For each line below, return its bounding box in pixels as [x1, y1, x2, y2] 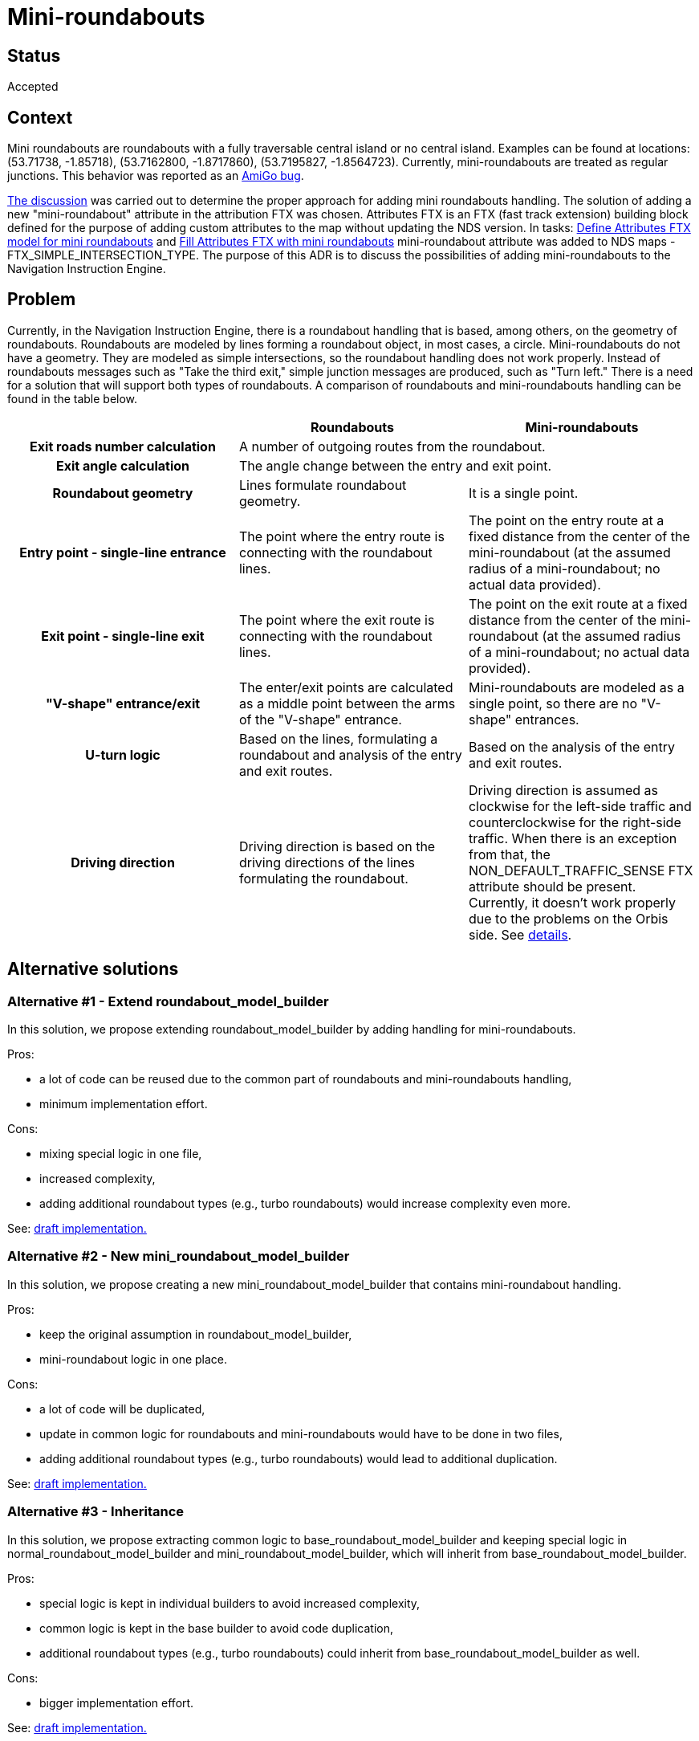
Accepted [7, 80, 59, 94]
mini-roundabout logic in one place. [39, 1352, 228, 1366]
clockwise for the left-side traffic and [468, 797, 692, 814]
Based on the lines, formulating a [238, 730, 438, 747]
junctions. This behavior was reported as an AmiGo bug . [7, 169, 304, 183]
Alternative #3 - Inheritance [7, 1503, 185, 1520]
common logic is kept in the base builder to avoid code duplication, [39, 1621, 394, 1635]
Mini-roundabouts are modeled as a [468, 679, 685, 695]
